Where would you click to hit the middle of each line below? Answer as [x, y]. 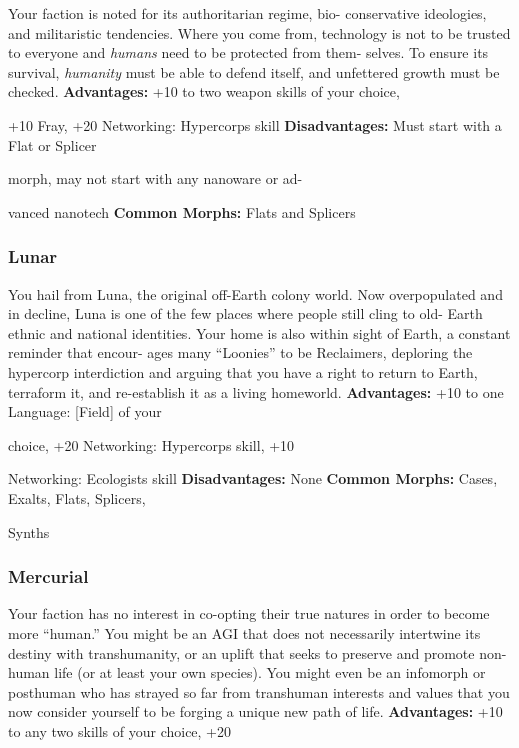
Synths [29, 531]
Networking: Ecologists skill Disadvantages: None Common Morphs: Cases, [253, 478]
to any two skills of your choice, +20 [120, 730]
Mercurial [48, 576]
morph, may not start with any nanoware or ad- [155, 178]
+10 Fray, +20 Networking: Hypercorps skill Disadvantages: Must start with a [255, 124]
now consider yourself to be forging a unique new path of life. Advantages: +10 [255, 711]
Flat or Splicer [52, 144]
